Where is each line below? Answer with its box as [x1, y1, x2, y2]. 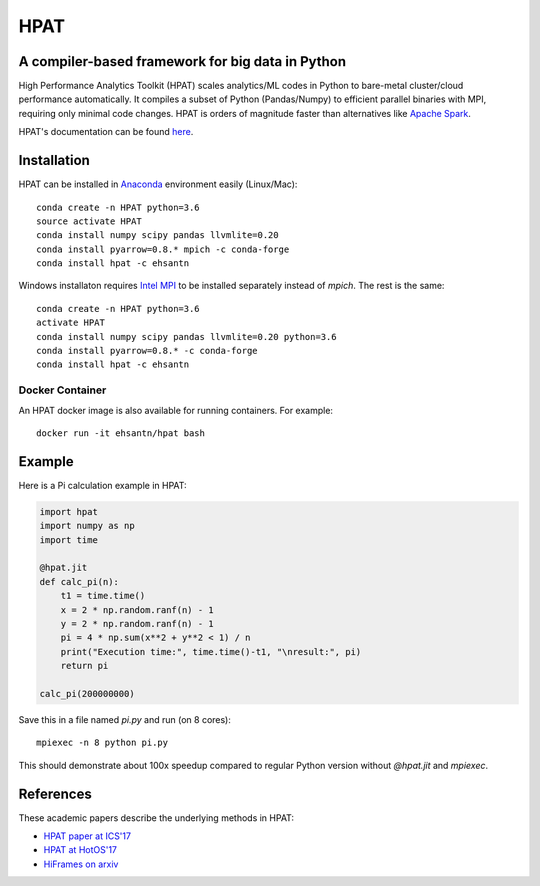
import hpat [39, 506, 99, 517]
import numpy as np [39, 520, 135, 532]
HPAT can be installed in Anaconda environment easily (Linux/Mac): [18, 178, 298, 190]
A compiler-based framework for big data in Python [18, 53, 347, 70]
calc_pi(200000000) [39, 688, 135, 699]
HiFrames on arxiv [43, 858, 119, 870]
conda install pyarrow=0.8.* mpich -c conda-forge [36, 243, 290, 255]
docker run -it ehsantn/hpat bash [36, 427, 205, 439]
